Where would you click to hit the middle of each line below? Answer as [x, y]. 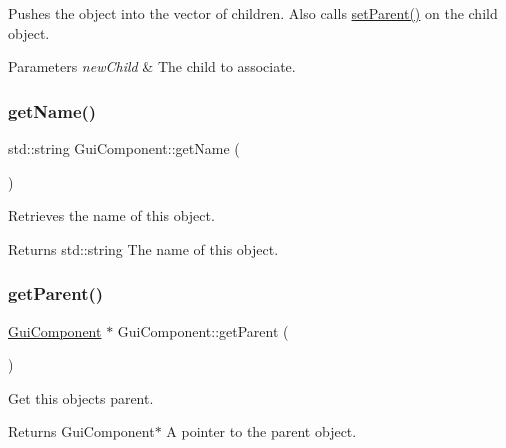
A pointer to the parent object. [261, 431]
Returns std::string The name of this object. [143, 248]
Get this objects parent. [81, 397]
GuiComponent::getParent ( [203, 330]
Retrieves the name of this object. [111, 215]
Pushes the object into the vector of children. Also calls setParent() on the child [253, 13]
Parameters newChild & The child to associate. [152, 66]
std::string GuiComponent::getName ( [124, 148]
